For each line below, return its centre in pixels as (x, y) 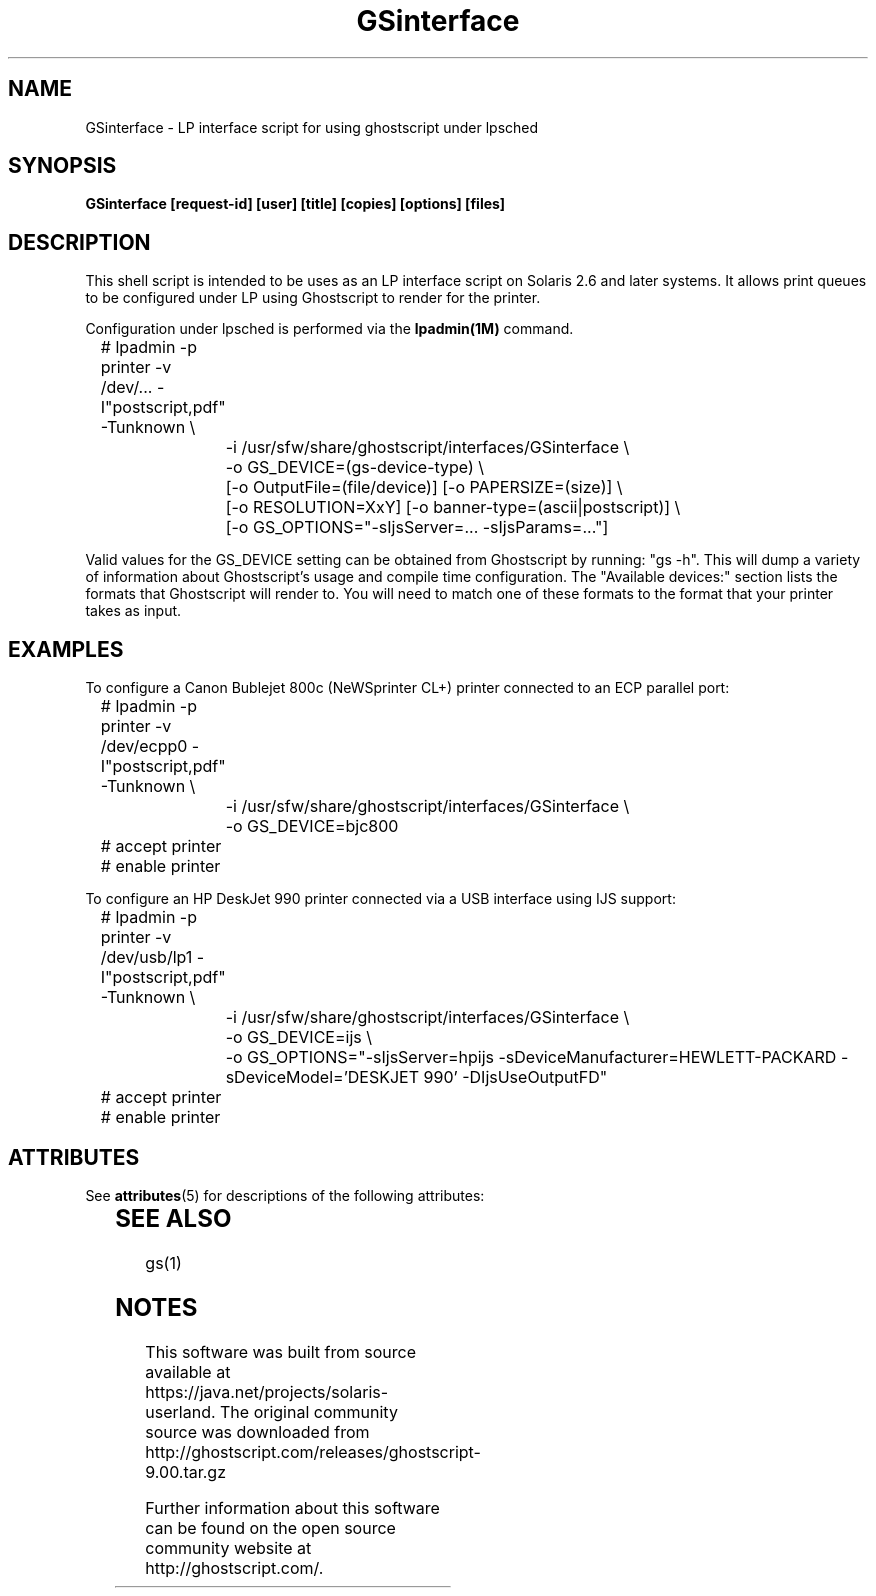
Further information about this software (292, 1507)
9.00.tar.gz (185, 1471)
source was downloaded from (257, 1431)
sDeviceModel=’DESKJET (322, 1077)
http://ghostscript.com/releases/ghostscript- (313, 1451)
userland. (180, 1411)
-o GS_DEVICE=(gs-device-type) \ (355, 467)
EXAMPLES (66, 649)
